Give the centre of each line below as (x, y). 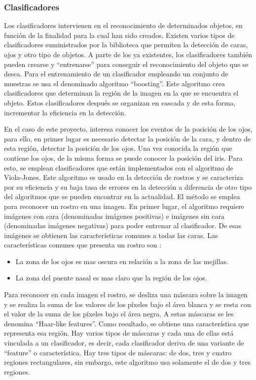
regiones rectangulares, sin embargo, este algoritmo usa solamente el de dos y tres (127, 362)
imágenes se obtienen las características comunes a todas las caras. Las (111, 235)
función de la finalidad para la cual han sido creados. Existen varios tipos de (119, 35)
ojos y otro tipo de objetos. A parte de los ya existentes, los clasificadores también (128, 54)
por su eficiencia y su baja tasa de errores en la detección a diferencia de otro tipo (128, 187)
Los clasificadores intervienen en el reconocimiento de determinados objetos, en (123, 25)
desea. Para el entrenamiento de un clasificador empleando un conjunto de (116, 74)
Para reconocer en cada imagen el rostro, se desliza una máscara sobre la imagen (126, 294)
